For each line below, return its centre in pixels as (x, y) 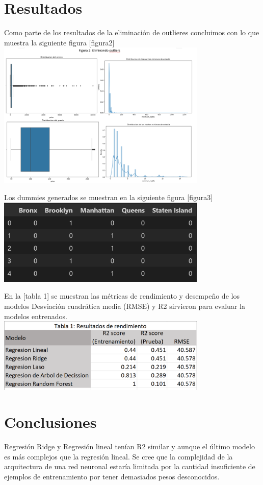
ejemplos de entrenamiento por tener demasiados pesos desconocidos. (112, 477)
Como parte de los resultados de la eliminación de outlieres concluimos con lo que (132, 32)
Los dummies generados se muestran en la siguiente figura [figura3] (109, 197)
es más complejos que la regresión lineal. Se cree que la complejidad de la (119, 456)
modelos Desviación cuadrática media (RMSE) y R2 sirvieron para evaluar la (125, 306)
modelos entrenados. (36, 316)
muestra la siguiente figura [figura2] (59, 42)
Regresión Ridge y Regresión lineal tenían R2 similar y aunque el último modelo (129, 446)
